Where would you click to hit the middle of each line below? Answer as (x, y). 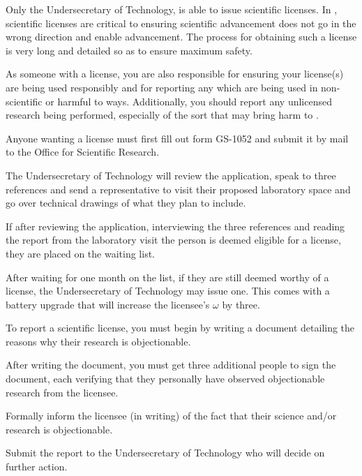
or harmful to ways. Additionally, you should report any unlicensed (189, 101)
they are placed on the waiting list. (81, 253)
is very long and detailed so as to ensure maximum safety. (129, 50)
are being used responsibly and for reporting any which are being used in (162, 87)
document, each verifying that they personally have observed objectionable (165, 379)
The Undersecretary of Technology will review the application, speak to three (171, 175)
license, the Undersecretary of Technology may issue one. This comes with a (168, 291)
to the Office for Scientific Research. (83, 152)
